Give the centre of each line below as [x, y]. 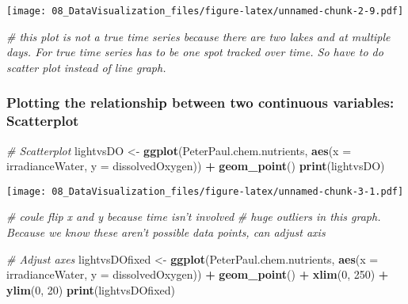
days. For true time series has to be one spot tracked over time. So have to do [195, 52]
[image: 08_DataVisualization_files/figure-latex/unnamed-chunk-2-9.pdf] [205, 11]
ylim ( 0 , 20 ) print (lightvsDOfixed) [91, 289]
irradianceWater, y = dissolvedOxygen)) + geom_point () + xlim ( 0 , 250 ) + [198, 274]
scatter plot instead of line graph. [86, 67]
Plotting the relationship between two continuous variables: [200, 103]
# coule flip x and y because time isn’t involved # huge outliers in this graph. [194, 217]
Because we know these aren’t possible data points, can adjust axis [166, 232]
